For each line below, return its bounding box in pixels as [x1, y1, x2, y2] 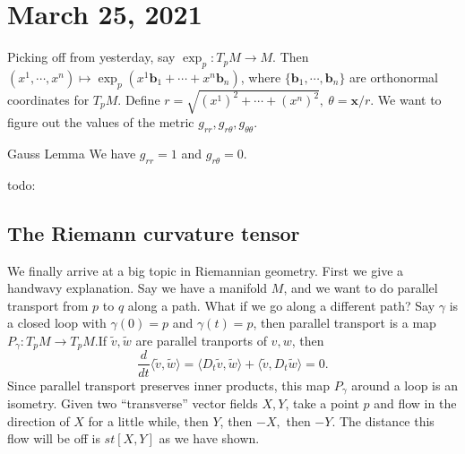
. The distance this [332, 411, 435, 430]
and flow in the [374, 394, 457, 412]
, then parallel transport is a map [253, 313, 436, 332]
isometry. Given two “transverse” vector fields [7, 394, 258, 412]
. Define [117, 90, 160, 108]
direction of [7, 411, 70, 430]
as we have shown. [159, 429, 260, 448]
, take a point [285, 394, 359, 412]
